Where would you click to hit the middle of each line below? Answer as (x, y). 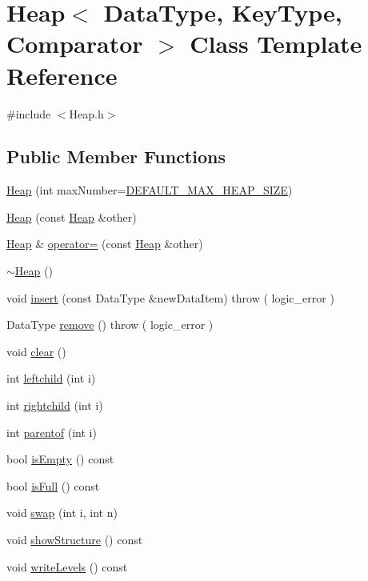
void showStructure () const (75, 540)
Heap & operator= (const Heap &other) (105, 244)
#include (29, 113)
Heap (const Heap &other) (72, 216)
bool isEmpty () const (60, 459)
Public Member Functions (116, 156)
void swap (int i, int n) (62, 513)
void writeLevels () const (67, 566)
